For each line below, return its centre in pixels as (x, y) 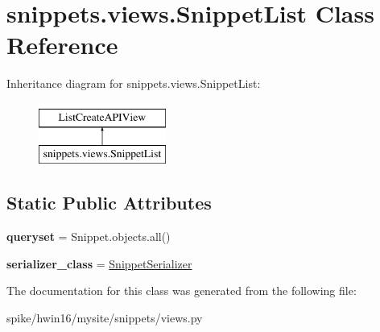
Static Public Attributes (109, 203)
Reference (62, 45)
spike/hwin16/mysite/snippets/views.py (105, 318)
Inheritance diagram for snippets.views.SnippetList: (134, 83)
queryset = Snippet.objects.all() (89, 237)
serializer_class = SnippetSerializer (99, 263)
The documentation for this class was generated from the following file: (182, 290)
